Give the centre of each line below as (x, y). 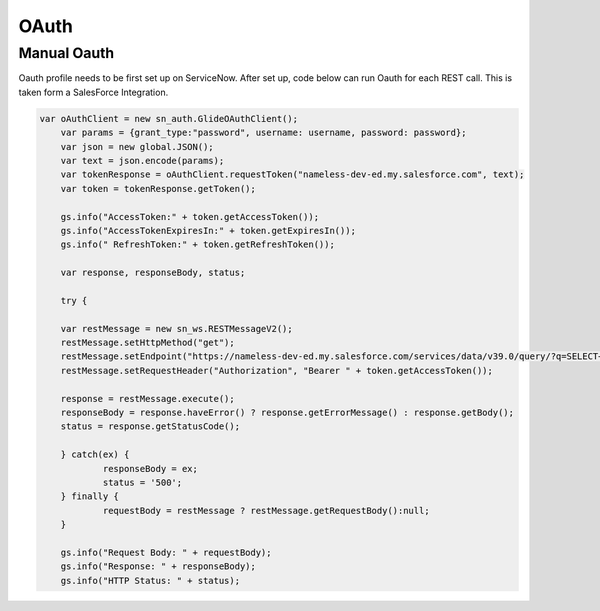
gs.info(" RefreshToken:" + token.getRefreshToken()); (197, 244)
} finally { (90, 496)
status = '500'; (142, 482)
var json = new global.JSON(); (137, 146)
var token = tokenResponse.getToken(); (158, 188)
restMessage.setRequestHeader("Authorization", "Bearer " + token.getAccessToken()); (277, 370)
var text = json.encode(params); (142, 160)
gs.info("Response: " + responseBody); (158, 566)
